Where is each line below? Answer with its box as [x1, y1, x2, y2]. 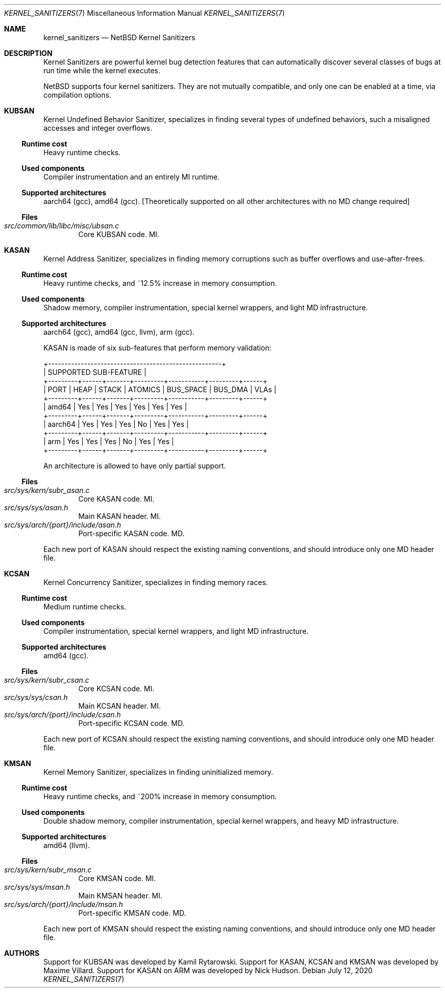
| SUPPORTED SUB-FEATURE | [43, 368, 147, 376]
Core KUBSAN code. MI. [78, 230, 160, 239]
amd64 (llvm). [43, 841, 90, 850]
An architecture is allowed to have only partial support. [43, 461, 226, 470]
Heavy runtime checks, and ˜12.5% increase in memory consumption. [43, 279, 277, 287]
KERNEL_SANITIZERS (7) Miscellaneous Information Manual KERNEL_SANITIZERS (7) [4, 9, 285, 17]
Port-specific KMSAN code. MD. [78, 909, 186, 917]
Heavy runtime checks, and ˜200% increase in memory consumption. [43, 792, 277, 801]
